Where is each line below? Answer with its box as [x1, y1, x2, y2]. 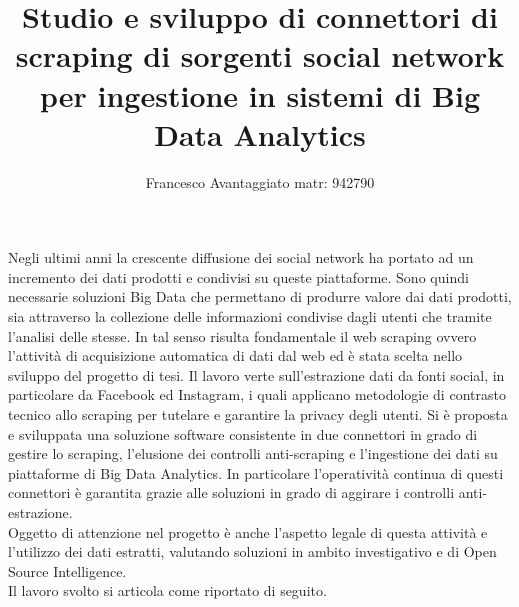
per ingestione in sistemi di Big [40, 74, 480, 115]
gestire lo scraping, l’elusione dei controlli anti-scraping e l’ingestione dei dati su [8, 443, 498, 464]
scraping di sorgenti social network [15, 35, 505, 76]
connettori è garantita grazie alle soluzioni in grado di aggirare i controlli [8, 482, 455, 503]
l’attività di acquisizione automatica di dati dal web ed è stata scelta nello [8, 345, 463, 366]
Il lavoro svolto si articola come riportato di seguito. [8, 580, 327, 601]
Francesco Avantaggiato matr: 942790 [145, 171, 375, 192]
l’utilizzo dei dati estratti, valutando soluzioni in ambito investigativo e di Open [8, 541, 497, 562]
